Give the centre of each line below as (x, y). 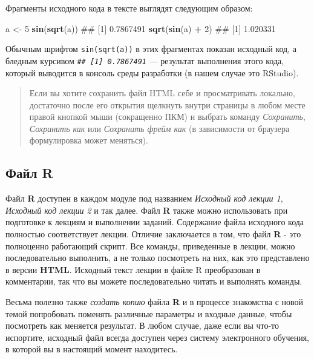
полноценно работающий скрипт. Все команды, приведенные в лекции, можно (150, 245)
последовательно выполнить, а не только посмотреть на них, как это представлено (158, 258)
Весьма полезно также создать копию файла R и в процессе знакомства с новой (155, 302)
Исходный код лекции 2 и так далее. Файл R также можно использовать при (147, 210)
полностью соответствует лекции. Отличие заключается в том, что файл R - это (153, 234)
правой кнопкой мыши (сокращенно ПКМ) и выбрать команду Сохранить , (167, 117)
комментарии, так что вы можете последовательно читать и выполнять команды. (154, 281)
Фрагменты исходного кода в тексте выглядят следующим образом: (129, 8)
